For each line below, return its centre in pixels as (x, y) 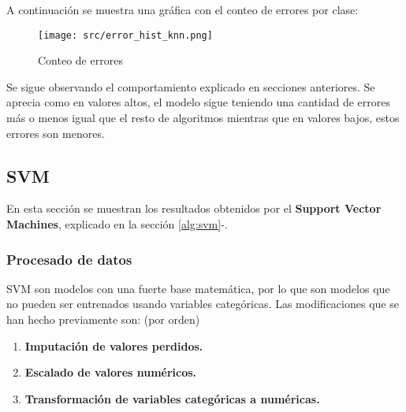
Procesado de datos (69, 259)
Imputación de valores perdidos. (114, 345)
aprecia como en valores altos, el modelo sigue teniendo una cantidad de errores (198, 102)
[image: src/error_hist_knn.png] (125, 35)
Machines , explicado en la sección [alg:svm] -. (117, 224)
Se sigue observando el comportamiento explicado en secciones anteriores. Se (191, 86)
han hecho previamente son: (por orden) (103, 319)
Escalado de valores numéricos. (111, 372)
